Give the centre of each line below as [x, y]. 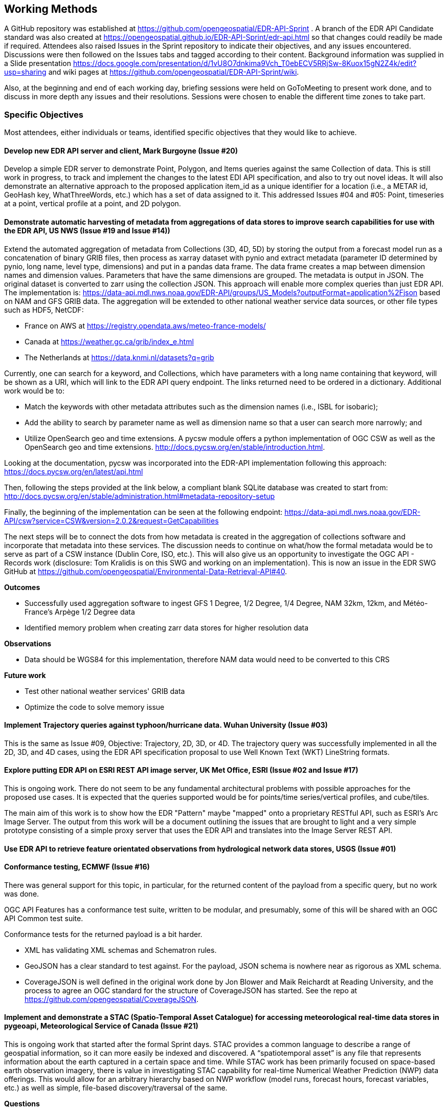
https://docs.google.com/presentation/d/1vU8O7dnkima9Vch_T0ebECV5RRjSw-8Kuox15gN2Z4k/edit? [245, 63]
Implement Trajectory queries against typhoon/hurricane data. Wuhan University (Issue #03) [166, 725]
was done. [22, 894]
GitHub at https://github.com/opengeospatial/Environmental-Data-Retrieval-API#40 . [146, 571]
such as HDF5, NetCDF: [44, 310]
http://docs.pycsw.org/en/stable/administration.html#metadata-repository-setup [140, 496]
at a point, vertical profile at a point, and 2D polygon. [93, 204]
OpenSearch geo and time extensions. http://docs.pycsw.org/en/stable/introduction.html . [175, 447]
